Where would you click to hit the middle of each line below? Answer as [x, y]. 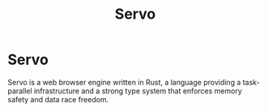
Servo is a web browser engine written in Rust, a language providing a [124, 82]
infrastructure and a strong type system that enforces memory [138, 91]
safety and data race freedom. [58, 99]
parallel [20, 91]
